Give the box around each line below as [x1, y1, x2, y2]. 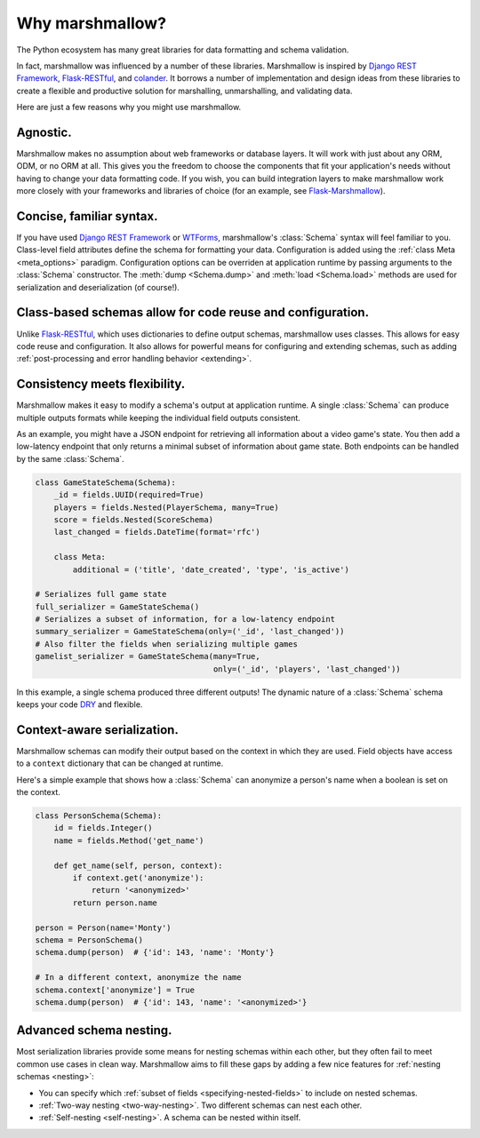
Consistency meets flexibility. [16, 377, 186, 392]
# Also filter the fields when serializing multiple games [35, 639, 298, 649]
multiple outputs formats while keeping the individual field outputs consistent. [16, 412, 301, 423]
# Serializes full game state [35, 589, 167, 600]
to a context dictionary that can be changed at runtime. [16, 758, 224, 768]
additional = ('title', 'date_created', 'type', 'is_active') [72, 564, 350, 575]
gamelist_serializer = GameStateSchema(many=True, [35, 651, 261, 662]
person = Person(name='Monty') [35, 922, 172, 933]
